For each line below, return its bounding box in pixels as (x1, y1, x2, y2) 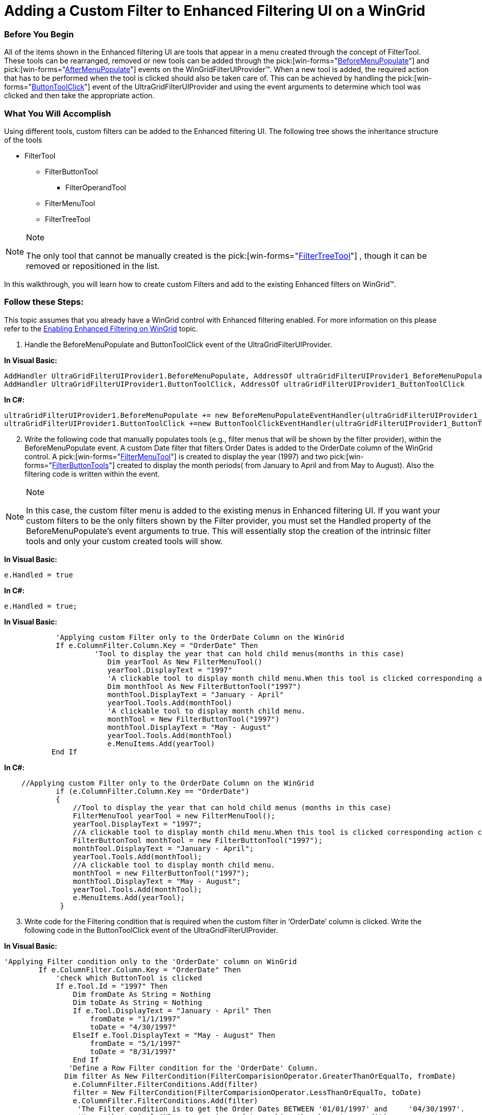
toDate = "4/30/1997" (90, 1022, 177, 1031)
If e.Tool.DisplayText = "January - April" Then (73, 1006, 271, 1015)
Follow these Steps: (4, 297, 84, 307)
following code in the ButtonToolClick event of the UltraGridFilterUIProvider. (25, 925, 278, 934)
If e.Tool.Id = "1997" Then (56, 982, 168, 990)
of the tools (4, 135, 42, 144)
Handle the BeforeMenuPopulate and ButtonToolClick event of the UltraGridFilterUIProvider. (25, 340, 332, 349)
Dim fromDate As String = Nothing (73, 990, 211, 998)
